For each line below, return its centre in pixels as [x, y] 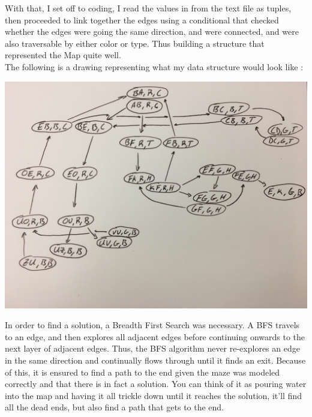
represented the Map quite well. [63, 55]
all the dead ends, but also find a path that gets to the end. [115, 407]
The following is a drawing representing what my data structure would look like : [154, 66]
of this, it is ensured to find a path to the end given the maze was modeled [142, 372]
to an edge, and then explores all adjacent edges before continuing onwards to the [155, 336]
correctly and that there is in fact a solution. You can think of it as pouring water [156, 384]
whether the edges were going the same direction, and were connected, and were [152, 31]
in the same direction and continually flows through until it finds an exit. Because [155, 360]
